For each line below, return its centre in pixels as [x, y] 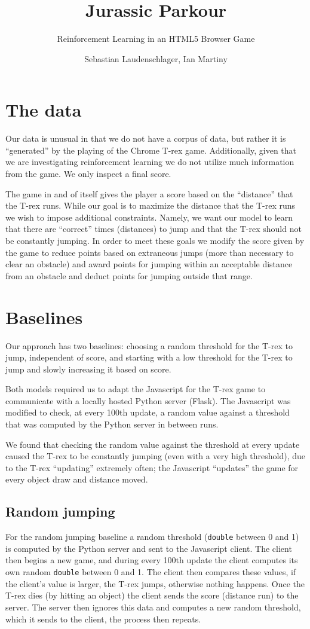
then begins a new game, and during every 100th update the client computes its [152, 560]
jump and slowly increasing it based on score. [88, 369]
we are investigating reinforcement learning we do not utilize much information [150, 162]
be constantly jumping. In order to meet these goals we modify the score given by [155, 240]
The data [44, 110]
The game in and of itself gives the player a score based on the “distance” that [149, 193]
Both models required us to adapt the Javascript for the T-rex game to [136, 389]
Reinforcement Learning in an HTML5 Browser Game [156, 39]
